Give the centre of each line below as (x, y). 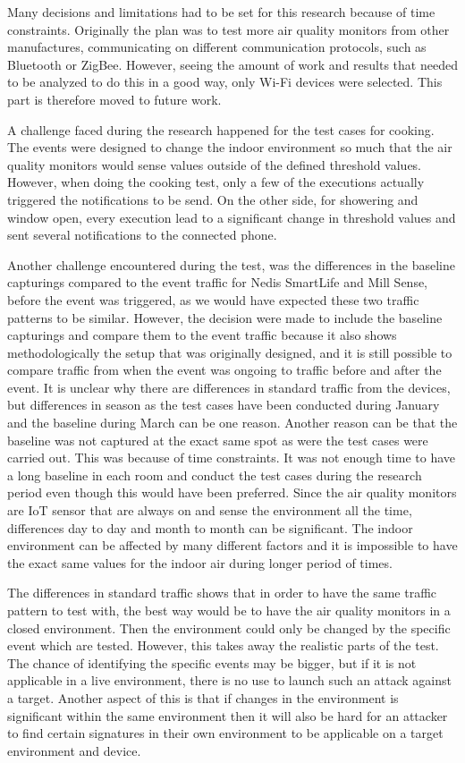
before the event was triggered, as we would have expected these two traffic (213, 299)
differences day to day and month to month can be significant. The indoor (210, 527)
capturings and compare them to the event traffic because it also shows (202, 335)
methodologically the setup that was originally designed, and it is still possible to (230, 352)
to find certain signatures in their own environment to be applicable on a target (225, 733)
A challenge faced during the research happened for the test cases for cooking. (221, 129)
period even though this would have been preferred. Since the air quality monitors (232, 492)
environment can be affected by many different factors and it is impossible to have (232, 545)
